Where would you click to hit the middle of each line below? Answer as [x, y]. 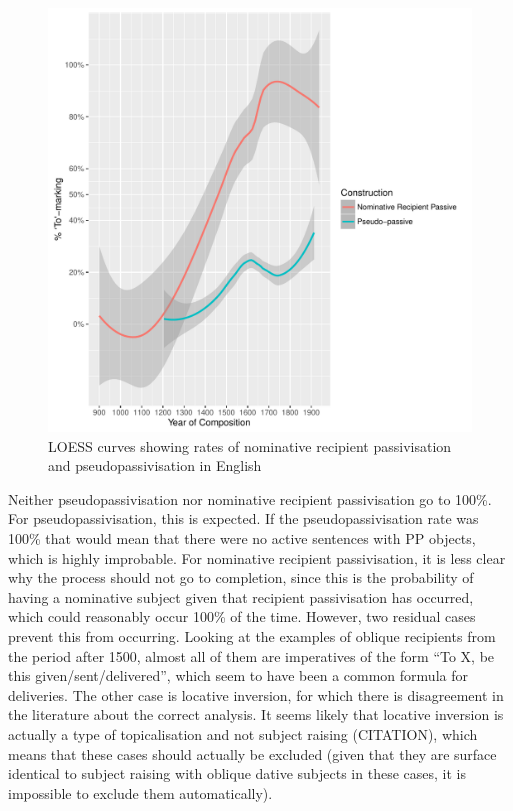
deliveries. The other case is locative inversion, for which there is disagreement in [256, 694]
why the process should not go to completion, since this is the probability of [241, 577]
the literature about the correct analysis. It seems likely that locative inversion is [256, 714]
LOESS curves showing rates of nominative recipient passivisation [250, 445]
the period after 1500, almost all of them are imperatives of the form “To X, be [251, 655]
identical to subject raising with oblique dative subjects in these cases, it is [237, 773]
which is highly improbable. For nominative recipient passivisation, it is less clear [257, 557]
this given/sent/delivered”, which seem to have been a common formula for [238, 675]
